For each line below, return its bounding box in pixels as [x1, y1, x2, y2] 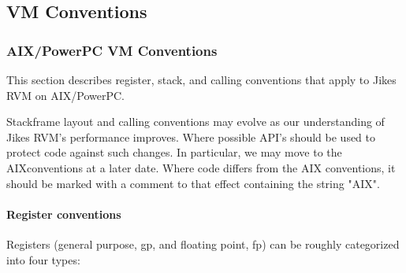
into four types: [6, 251, 80, 267]
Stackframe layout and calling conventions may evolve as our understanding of [6, 113, 385, 130]
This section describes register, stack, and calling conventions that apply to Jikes [6, 72, 397, 87]
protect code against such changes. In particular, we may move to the [6, 144, 342, 160]
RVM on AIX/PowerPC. [6, 87, 125, 103]
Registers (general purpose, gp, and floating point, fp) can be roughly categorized [6, 235, 400, 252]
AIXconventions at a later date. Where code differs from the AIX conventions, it [6, 159, 396, 175]
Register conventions [6, 205, 121, 222]
